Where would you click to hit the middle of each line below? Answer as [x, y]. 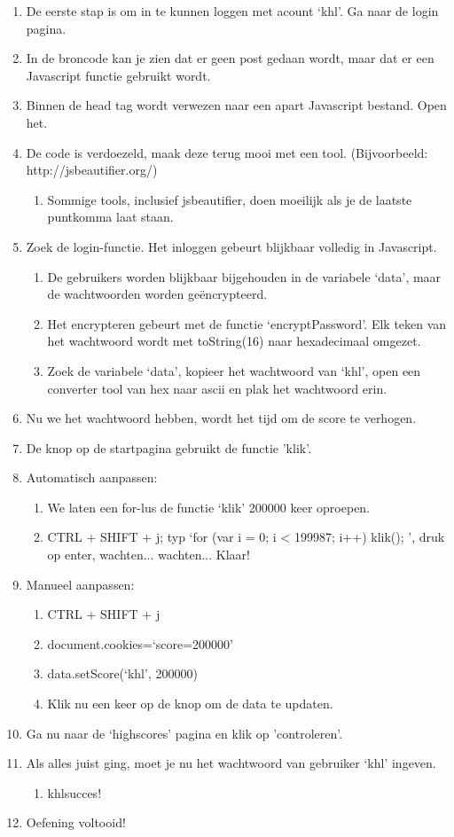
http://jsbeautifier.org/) [92, 170]
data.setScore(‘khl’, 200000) [122, 673]
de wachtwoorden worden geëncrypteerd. [157, 294]
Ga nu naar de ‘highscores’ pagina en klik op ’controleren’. [184, 733]
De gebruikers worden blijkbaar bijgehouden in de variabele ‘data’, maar [244, 276]
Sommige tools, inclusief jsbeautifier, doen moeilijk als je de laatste [230, 199]
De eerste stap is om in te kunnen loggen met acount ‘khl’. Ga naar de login [232, 11]
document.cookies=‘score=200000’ [141, 643]
